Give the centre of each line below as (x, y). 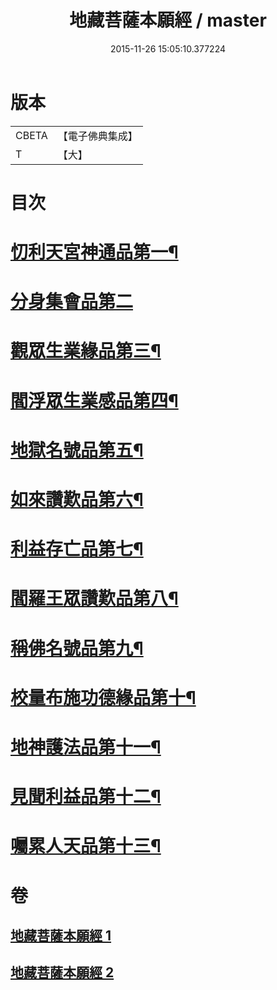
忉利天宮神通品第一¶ (94, 252)
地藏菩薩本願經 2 (62, 972)
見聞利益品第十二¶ (86, 797)
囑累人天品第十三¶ (86, 846)
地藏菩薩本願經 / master (168, 20)
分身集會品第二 (72, 302)
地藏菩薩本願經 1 (61, 935)
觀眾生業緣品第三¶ (86, 351)
